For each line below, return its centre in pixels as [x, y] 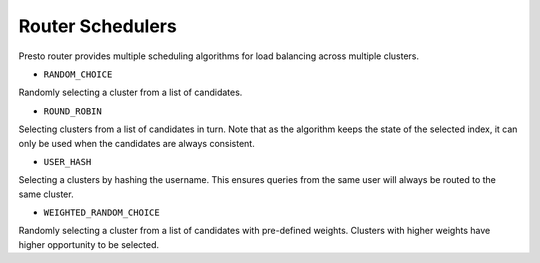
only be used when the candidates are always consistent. [136, 143]
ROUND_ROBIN [72, 111]
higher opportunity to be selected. [89, 244]
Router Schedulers [97, 26]
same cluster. [46, 194]
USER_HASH [67, 161]
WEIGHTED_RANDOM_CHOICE [101, 213]
